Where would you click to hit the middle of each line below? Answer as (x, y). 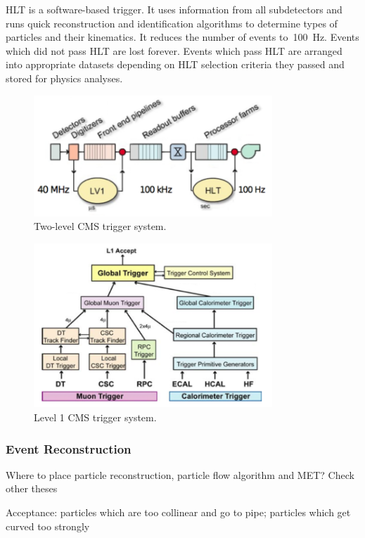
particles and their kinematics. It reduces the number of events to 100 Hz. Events (182, 37)
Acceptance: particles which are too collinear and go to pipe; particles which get (178, 512)
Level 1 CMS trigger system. (95, 417)
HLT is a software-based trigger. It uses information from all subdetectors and (174, 9)
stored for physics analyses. (64, 78)
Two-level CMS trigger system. (100, 226)
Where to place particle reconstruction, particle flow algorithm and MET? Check (180, 474)
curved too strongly (48, 526)
